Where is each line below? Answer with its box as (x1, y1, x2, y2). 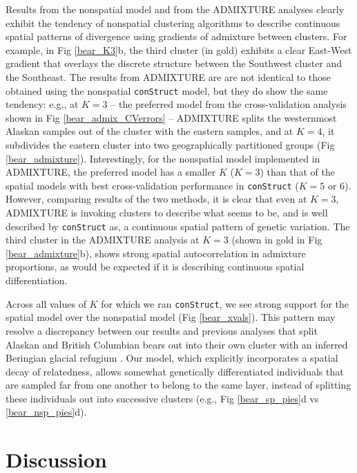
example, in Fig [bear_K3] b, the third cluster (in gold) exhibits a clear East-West (6, 42, 352, 57)
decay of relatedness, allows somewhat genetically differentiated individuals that (6, 364, 344, 378)
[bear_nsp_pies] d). (6, 405, 87, 419)
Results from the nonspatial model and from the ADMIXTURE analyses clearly (6, 2, 345, 16)
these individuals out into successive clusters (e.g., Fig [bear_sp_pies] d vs (6, 391, 319, 405)
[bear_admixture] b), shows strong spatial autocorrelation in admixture (6, 245, 306, 260)
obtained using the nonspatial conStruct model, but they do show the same (6, 83, 328, 98)
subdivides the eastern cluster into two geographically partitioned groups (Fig (6, 138, 335, 151)
